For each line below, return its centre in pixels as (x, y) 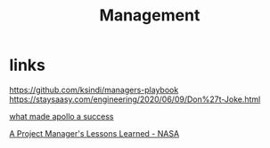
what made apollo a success (61, 116)
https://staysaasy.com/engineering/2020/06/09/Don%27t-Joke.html (135, 99)
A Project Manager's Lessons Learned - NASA (94, 133)
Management (150, 16)
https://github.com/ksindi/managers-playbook (94, 90)
